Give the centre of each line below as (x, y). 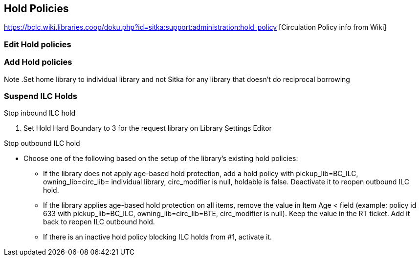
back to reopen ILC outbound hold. (99, 222)
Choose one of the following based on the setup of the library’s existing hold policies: (161, 159)
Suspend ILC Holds (41, 96)
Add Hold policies (38, 62)
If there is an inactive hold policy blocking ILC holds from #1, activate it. (157, 237)
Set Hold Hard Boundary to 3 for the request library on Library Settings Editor (148, 128)
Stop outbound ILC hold (42, 143)
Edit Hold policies (38, 44)
